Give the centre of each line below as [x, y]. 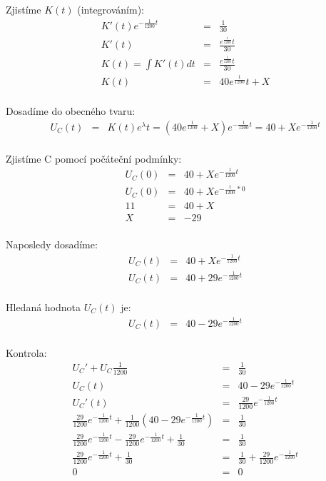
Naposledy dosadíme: [52, 244]
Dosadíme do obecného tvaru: [71, 111]
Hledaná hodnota [44, 307]
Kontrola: [26, 352]
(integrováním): [111, 9]
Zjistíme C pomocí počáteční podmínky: [94, 158]
